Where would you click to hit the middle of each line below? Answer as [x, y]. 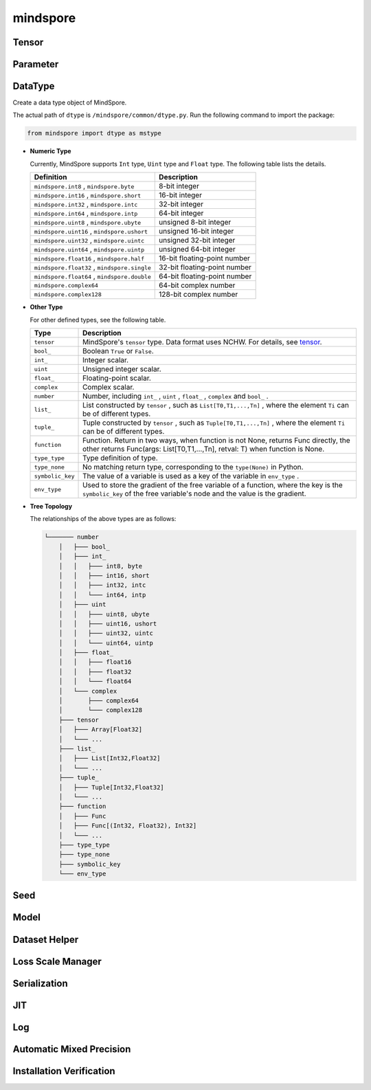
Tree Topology [51, 507]
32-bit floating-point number [205, 267]
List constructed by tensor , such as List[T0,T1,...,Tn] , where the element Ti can [216, 405]
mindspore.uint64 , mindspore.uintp [89, 249]
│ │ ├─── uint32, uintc [106, 633]
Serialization [40, 983]
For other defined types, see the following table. [98, 320]
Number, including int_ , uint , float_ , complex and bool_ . [176, 397]
